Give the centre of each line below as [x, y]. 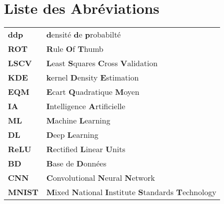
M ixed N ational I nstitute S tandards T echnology [131, 192]
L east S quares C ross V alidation [102, 63]
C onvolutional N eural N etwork [100, 178]
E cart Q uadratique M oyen [93, 92]
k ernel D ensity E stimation [93, 78]
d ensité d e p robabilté [83, 35]
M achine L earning [78, 121]
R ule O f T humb [75, 49]
